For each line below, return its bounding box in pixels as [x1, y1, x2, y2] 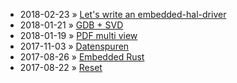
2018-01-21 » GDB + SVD [19, 19, 124, 31]
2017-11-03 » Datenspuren [19, 40, 130, 52]
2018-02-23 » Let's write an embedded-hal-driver [19, 9, 227, 20]
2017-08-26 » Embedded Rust [19, 51, 145, 63]
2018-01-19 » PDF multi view [19, 30, 138, 41]
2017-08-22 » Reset [19, 62, 103, 73]
